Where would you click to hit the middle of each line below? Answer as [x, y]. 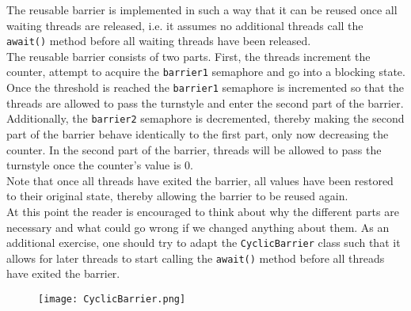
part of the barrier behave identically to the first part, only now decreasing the [198, 134]
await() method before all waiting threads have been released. [159, 41]
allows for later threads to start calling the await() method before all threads [196, 258]
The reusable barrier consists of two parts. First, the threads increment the [188, 56]
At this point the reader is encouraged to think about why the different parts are [203, 211]
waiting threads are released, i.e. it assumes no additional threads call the [185, 25]
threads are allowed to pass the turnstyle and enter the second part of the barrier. [205, 102]
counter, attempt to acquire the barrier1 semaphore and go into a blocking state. [206, 72]
